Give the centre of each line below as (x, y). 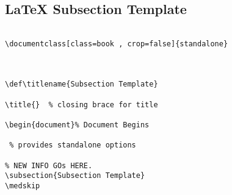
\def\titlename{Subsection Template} (82, 84)
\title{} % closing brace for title (82, 105)
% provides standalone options (73, 145)
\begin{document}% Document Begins (77, 125)
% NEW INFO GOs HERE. (49, 165)
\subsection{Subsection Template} (75, 176)
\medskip (23, 186)
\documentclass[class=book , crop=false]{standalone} (117, 44)
